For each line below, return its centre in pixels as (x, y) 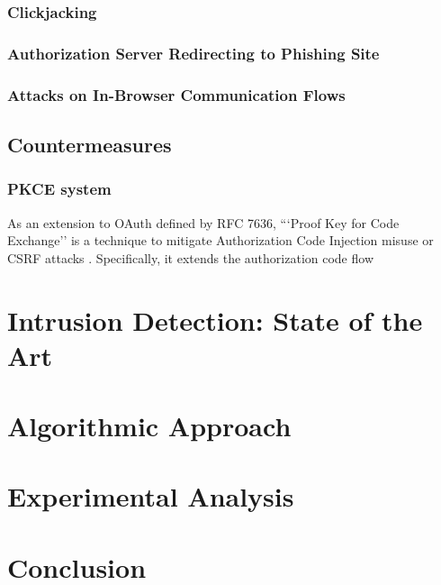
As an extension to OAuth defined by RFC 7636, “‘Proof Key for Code (203, 222)
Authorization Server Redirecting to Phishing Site (193, 53)
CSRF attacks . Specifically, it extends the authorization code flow (190, 257)
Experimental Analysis (151, 496)
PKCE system (59, 189)
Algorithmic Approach (149, 426)
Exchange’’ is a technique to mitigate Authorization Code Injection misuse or (220, 240)
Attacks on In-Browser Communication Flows (176, 94)
